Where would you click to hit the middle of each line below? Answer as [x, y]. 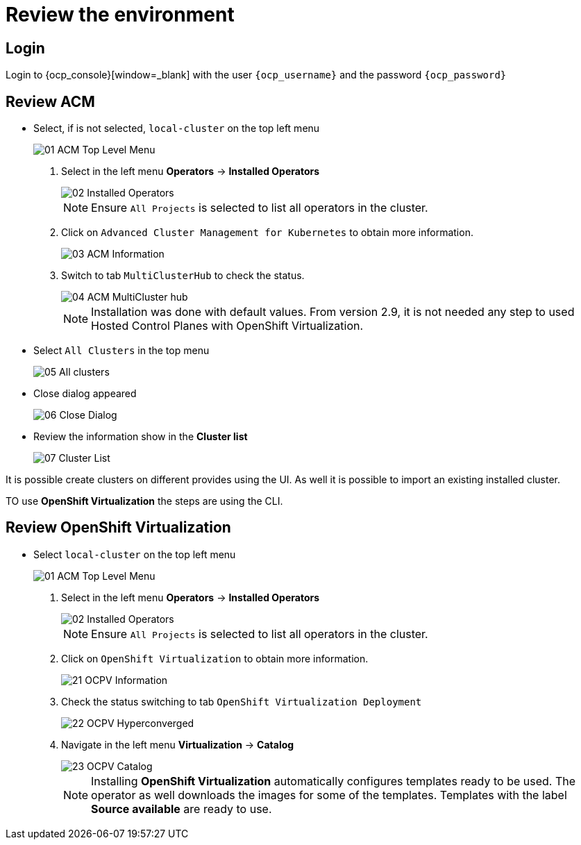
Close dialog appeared [85, 394]
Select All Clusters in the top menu [121, 351]
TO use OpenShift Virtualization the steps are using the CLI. [144, 501]
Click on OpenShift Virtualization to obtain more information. [215, 658]
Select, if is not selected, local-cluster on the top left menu [177, 128]
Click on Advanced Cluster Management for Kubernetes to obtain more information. [267, 233]
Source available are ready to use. [182, 809]
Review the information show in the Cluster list [141, 437]
